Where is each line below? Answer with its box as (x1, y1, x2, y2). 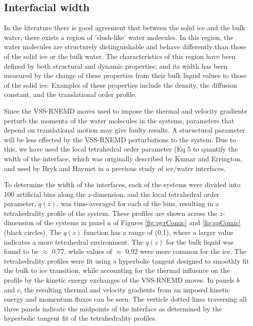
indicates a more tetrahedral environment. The (4, 236, 144, 247)
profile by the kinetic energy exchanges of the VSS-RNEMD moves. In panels (4, 275, 234, 285)
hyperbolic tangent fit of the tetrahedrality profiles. (4, 313, 157, 323)
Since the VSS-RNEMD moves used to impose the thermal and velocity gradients (4, 105, 247, 115)
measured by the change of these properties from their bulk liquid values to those (4, 70, 247, 80)
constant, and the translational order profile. (4, 89, 137, 99)
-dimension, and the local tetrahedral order (91, 189, 220, 199)
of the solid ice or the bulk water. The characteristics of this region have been (4, 51, 236, 61)
